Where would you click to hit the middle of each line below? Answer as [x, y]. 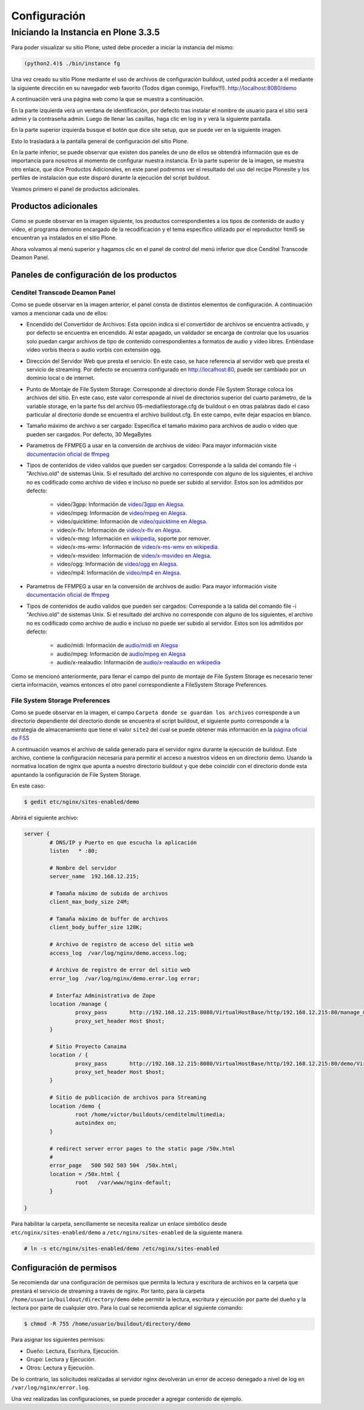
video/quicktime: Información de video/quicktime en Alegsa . [132, 521]
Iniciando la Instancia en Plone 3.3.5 [86, 32]
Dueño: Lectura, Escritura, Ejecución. [73, 1351]
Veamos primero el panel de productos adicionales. [76, 189]
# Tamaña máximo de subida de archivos [109, 893]
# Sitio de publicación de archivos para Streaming [128, 1098]
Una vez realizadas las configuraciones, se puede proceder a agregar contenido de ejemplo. [127, 1398]
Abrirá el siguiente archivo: [45, 818]
